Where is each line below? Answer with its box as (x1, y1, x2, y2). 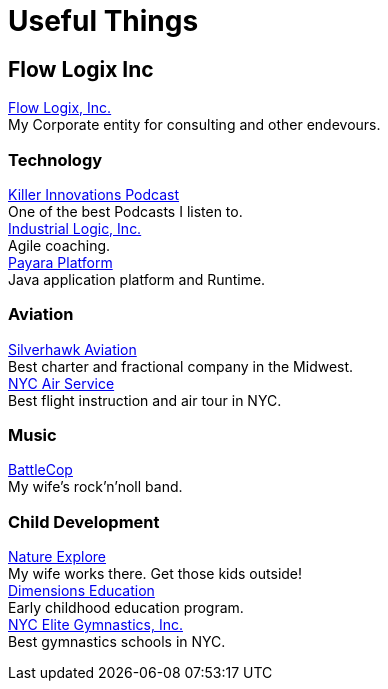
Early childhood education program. (8, 599, 244, 617)
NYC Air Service (8, 374, 115, 392)
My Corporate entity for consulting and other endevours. (8, 116, 381, 134)
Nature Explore (8, 548, 107, 566)
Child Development (8, 511, 160, 532)
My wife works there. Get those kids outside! (8, 565, 303, 583)
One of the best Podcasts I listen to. (8, 202, 243, 220)
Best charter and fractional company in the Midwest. (8, 357, 354, 375)
